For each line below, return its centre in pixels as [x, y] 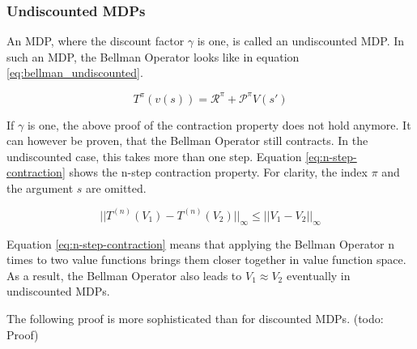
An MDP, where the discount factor [96, 41]
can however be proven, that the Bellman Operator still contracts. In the [187, 140]
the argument [40, 187]
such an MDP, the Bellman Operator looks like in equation [153, 56]
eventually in [318, 275]
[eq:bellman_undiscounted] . [75, 72]
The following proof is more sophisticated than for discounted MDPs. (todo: [195, 319]
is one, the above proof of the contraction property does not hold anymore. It [219, 124]
